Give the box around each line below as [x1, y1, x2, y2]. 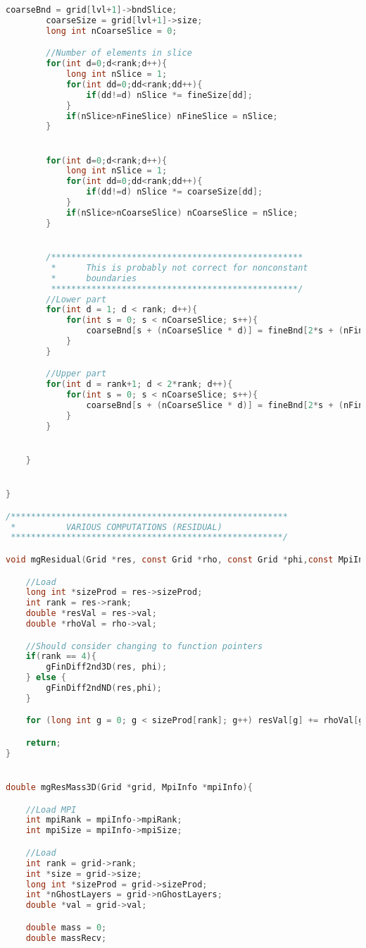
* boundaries [51, 273, 137, 283]
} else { [25, 672, 66, 683]
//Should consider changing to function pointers [25, 641, 263, 651]
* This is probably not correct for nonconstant [51, 262, 308, 273]
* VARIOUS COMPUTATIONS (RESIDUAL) [11, 522, 222, 532]
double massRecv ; [25, 932, 107, 943]
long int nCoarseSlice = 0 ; [46, 25, 177, 36]
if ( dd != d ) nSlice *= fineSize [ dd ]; [86, 90, 253, 100]
